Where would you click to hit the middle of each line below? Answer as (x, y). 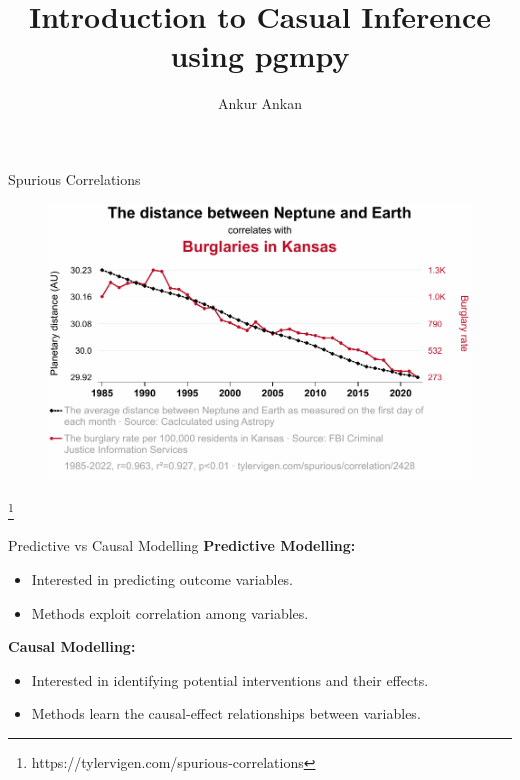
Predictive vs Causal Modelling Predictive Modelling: (182, 545)
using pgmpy (260, 55)
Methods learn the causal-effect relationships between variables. (226, 713)
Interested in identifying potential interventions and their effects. (230, 679)
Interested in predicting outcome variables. (162, 579)
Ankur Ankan (260, 103)
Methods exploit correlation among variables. (170, 612)
